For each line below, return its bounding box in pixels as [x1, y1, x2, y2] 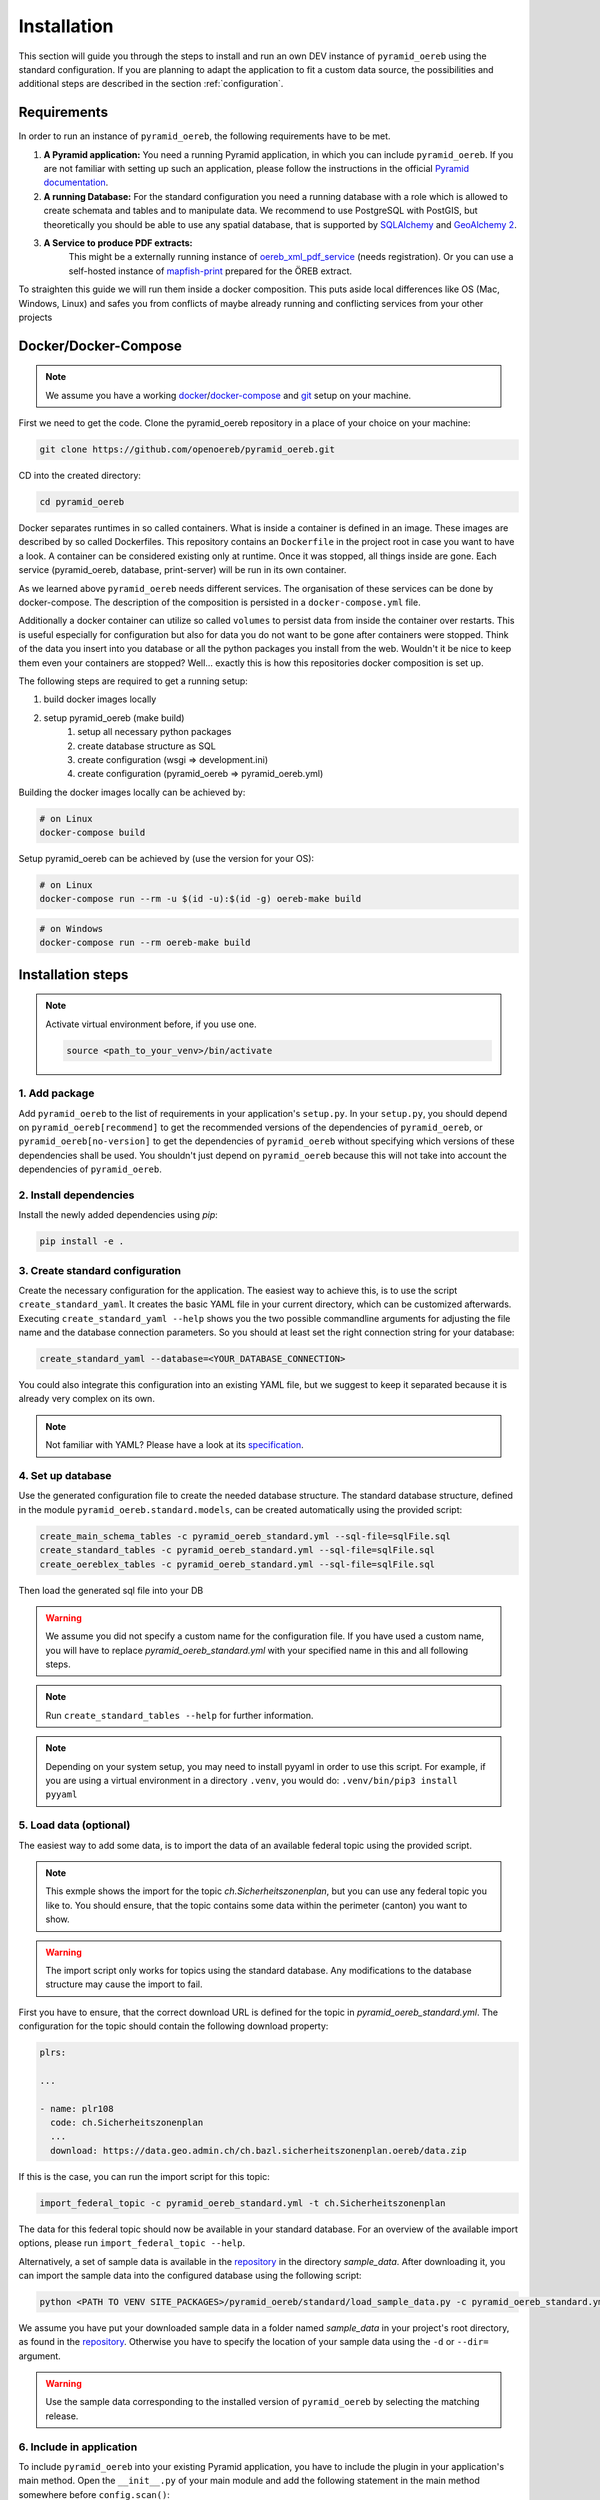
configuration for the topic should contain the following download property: [18, 2020, 329, 2032]
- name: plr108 [39, 2103, 114, 2114]
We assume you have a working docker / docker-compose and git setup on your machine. [45, 389, 412, 401]
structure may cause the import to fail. [45, 1978, 204, 1990]
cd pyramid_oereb [39, 496, 125, 508]
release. [45, 2410, 79, 2422]
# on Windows [39, 923, 104, 934]
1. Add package [18, 1086, 95, 1100]
